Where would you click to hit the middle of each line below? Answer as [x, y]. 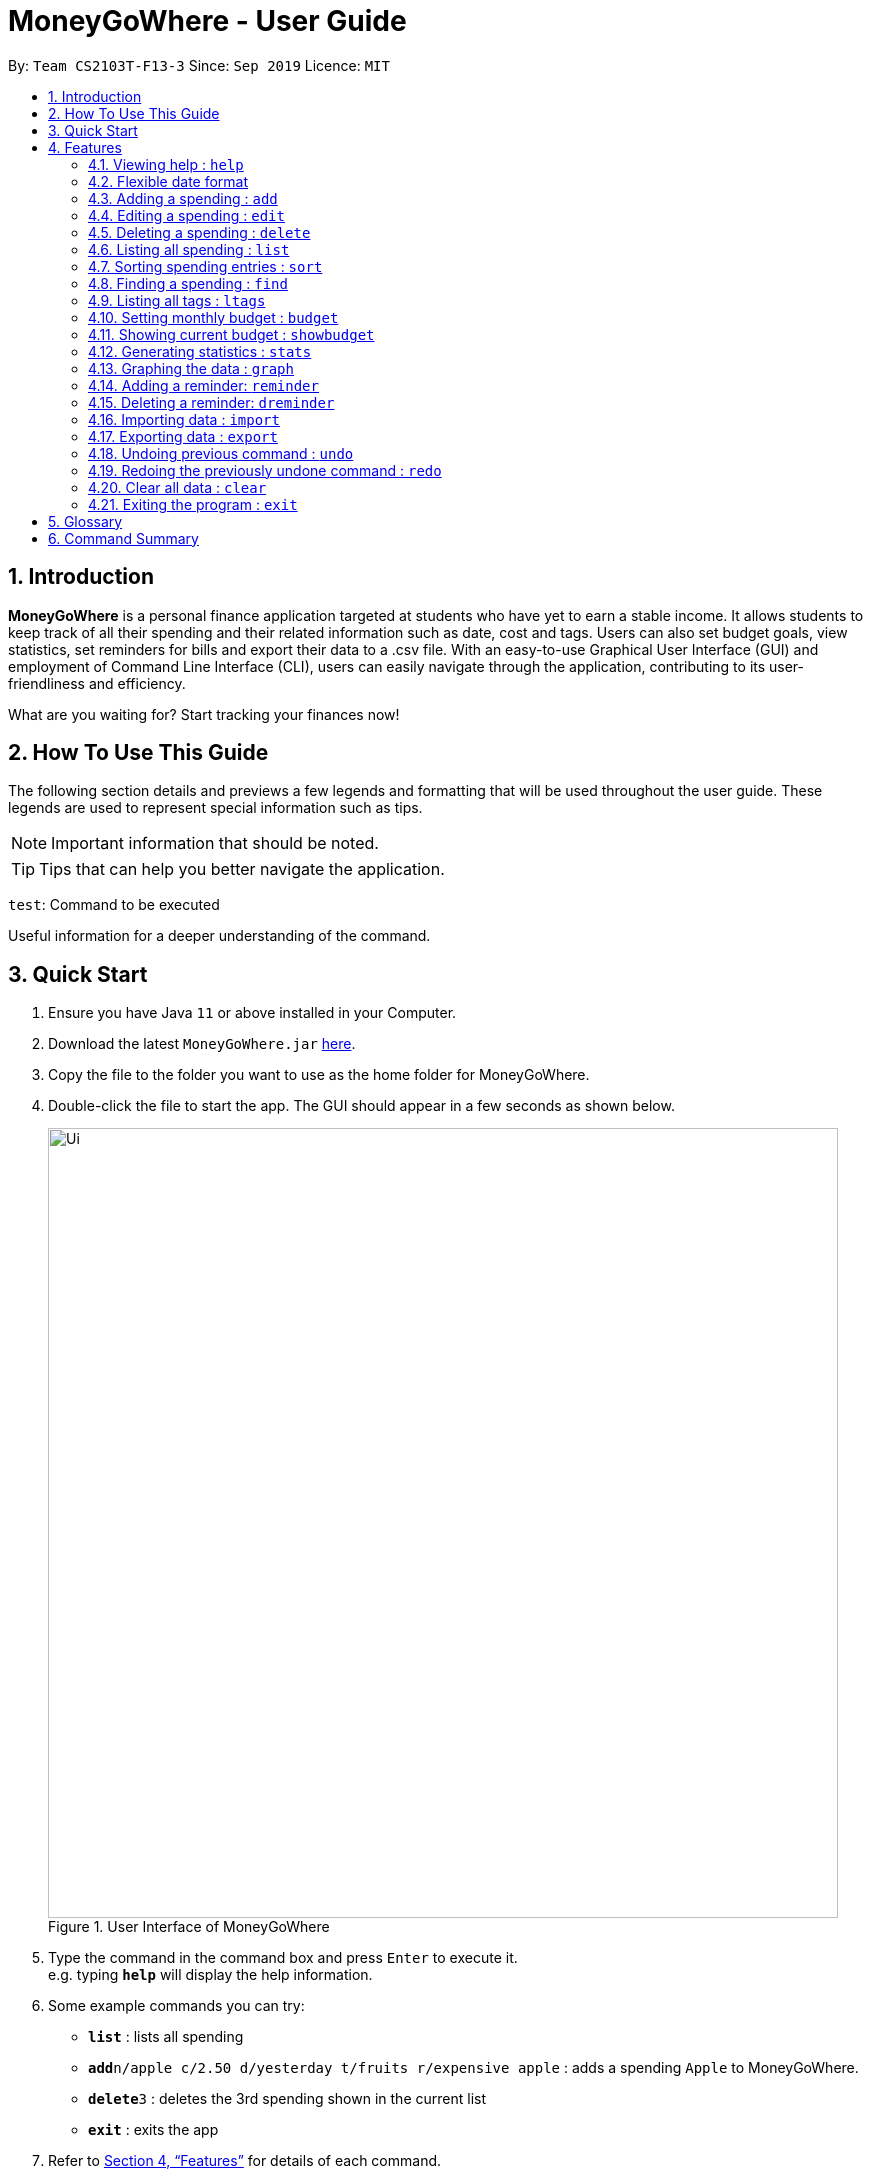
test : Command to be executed [114, 905]
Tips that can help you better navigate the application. [242, 869]
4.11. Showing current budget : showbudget [231, 334]
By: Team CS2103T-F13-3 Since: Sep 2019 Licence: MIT [199, 65]
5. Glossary [85, 521]
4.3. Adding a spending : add [183, 198]
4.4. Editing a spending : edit [186, 215]
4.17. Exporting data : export [183, 436]
